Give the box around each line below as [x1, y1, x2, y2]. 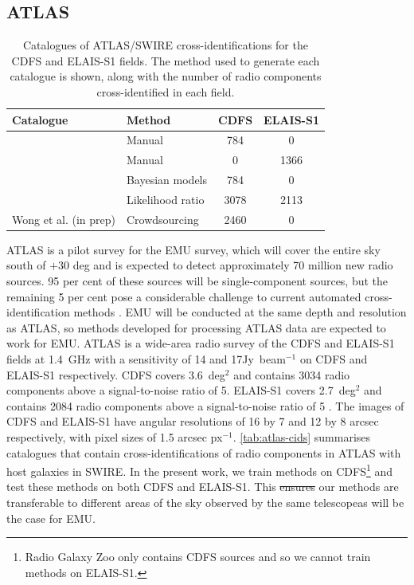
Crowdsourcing [126, 210, 199, 227]
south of [6, 257, 46, 273]
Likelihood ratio [126, 190, 205, 207]
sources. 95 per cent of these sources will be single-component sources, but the [6, 273, 389, 289]
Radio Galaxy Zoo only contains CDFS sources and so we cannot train [25, 548, 371, 565]
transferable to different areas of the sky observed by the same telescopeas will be [6, 494, 404, 511]
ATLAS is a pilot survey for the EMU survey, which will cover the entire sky [6, 241, 381, 257]
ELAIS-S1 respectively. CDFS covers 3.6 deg [6, 366, 225, 383]
